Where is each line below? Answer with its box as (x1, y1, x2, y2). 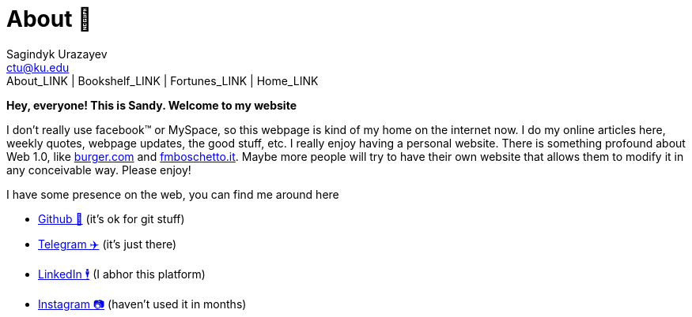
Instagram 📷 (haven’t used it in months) (38, 296, 247, 311)
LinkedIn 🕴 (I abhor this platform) (38, 267, 206, 281)
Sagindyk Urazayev (6, 47, 108, 61)
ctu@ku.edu (6, 60, 70, 74)
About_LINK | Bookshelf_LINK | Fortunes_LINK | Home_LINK (6, 73, 319, 88)
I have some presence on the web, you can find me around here (6, 187, 339, 201)
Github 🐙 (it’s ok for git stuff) (38, 211, 185, 226)
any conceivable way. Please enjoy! (6, 162, 191, 177)
